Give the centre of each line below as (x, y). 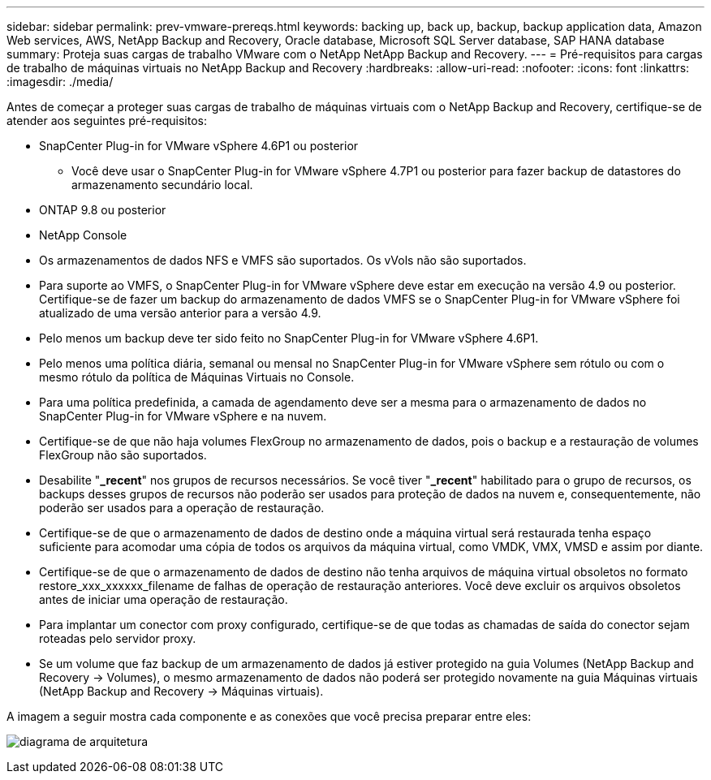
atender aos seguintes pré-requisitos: (107, 121)
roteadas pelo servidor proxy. (118, 638)
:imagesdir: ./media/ (60, 82)
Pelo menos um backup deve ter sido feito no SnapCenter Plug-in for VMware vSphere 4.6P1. (289, 338)
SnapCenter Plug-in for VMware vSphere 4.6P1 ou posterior (199, 146)
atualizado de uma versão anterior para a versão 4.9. (180, 313)
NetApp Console (83, 235)
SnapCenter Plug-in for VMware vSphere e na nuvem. (183, 416)
